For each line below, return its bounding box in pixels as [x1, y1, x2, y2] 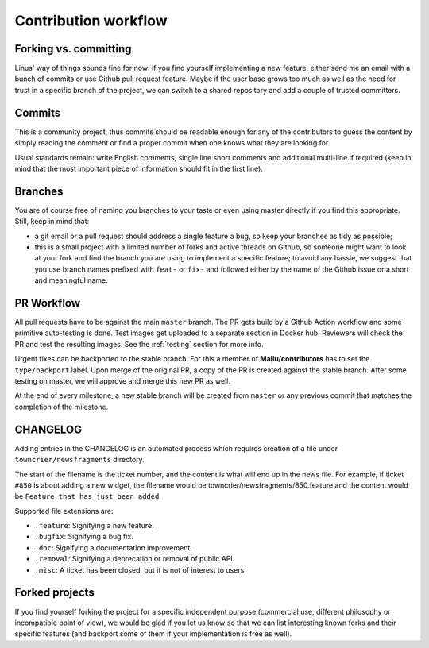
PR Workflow [14, 296, 81, 310]
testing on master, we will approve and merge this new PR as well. [14, 376, 230, 386]
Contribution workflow [14, 12, 168, 29]
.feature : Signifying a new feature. [34, 521, 154, 530]
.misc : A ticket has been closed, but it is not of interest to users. [34, 565, 246, 575]
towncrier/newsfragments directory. [14, 455, 145, 465]
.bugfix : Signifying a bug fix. [34, 532, 134, 542]
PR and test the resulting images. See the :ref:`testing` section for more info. [14, 339, 264, 349]
